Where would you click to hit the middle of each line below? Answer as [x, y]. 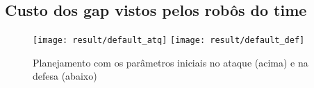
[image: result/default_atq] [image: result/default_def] [169, 41]
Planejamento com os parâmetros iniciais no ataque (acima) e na [171, 62]
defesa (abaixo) [65, 76]
